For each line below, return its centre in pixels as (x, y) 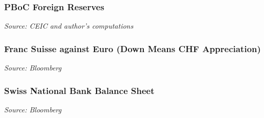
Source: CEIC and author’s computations (69, 26)
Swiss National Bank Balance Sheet (79, 90)
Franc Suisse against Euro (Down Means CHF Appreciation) (133, 48)
